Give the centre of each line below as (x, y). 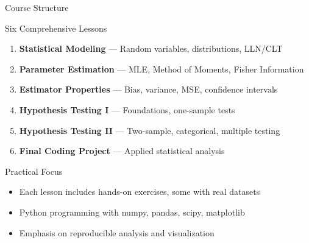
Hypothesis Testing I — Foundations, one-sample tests (127, 109)
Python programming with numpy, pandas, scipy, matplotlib (132, 212)
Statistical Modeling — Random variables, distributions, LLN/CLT (151, 48)
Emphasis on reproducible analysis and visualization (117, 232)
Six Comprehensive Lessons (56, 28)
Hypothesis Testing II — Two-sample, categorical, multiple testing (150, 130)
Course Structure (37, 7)
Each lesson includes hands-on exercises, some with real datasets (140, 192)
